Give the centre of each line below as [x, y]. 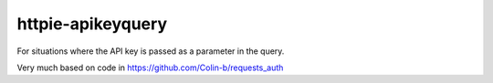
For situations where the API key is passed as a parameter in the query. [151, 51]
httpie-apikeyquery [92, 24]
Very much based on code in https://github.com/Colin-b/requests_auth [150, 67]
